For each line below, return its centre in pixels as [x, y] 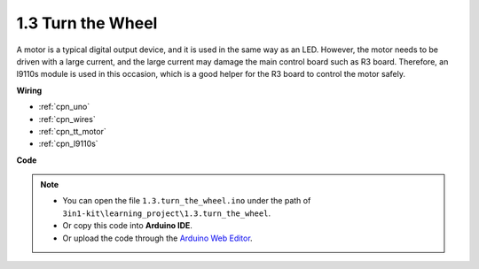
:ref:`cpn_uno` [64, 107]
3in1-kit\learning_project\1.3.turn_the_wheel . [166, 213]
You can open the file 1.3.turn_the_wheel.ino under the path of [187, 201]
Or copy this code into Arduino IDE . [127, 226]
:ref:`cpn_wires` [67, 119]
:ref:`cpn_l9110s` [68, 144]
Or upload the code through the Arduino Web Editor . [157, 238]
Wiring [29, 90]
